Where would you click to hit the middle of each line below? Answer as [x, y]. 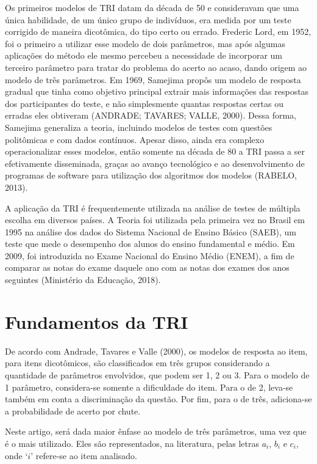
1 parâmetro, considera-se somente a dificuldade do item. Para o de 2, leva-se [149, 387]
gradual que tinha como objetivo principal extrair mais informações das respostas [157, 91]
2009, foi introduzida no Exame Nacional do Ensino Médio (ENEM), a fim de [150, 255]
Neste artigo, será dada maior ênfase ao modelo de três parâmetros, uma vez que [156, 431]
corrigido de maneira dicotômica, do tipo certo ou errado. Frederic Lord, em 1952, [158, 31]
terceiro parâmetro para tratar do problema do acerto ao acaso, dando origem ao [156, 67]
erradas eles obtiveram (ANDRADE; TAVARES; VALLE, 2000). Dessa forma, [151, 115]
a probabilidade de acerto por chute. [73, 411]
